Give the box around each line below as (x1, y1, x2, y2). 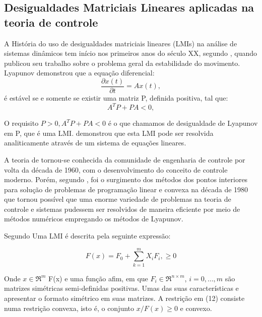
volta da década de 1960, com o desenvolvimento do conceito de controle (4, 164, 228, 175)
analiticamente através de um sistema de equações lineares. (4, 137, 186, 148)
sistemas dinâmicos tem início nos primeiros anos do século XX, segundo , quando (4, 48, 257, 58)
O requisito (4, 118, 39, 128)
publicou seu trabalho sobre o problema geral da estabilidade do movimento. (4, 57, 240, 68)
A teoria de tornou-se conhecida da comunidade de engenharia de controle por (4, 154, 245, 165)
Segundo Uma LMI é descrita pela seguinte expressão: (4, 230, 171, 241)
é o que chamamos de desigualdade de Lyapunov (108, 118, 258, 128)
